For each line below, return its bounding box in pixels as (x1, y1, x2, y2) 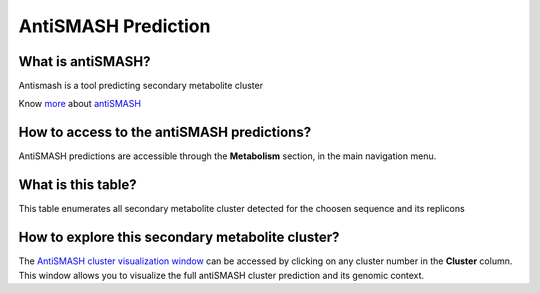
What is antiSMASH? (18, 53, 151, 70)
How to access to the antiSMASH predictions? (18, 124, 312, 141)
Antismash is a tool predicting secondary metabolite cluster (18, 80, 264, 92)
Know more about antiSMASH (18, 98, 142, 110)
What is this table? (18, 176, 137, 194)
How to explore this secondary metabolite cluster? (18, 229, 340, 246)
